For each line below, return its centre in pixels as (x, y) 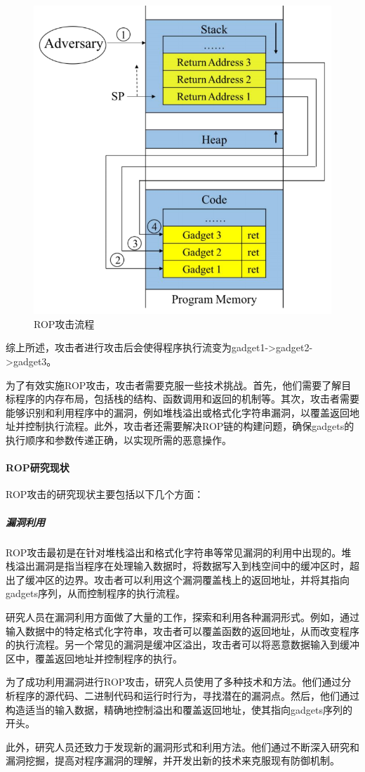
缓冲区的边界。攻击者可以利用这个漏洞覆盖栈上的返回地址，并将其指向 (187, 579)
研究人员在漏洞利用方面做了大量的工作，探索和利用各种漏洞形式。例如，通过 (182, 616)
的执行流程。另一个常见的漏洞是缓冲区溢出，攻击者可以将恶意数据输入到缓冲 (182, 645)
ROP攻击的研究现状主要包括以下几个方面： (105, 494)
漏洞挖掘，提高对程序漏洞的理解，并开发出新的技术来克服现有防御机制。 (173, 760)
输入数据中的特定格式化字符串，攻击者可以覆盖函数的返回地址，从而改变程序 (182, 630)
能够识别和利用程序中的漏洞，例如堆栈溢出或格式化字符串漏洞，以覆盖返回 (178, 412)
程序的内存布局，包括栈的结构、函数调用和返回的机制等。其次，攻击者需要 (187, 399)
